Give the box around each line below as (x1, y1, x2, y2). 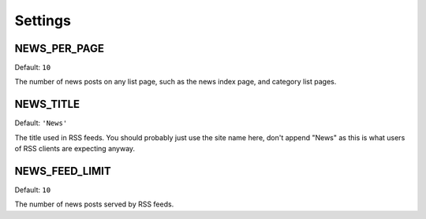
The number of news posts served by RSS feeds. (14, 199, 174, 209)
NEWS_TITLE (14, 98, 80, 111)
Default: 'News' (14, 118, 68, 128)
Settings (14, 12, 71, 29)
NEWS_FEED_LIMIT (14, 164, 112, 177)
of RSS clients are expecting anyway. (14, 144, 136, 154)
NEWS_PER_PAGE (14, 42, 104, 55)
